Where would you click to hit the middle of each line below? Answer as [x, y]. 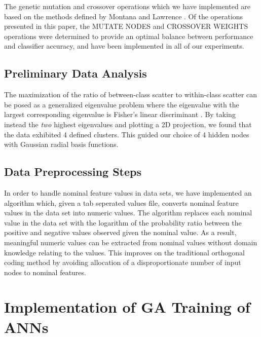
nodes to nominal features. [45, 272]
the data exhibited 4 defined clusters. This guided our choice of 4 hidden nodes [127, 134]
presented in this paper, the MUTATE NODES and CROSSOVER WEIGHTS [126, 26]
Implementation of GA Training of [127, 307]
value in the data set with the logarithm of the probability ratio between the [123, 222]
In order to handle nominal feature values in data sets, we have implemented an [128, 192]
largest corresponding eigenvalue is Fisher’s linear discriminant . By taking [120, 114]
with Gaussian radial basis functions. [61, 144]
